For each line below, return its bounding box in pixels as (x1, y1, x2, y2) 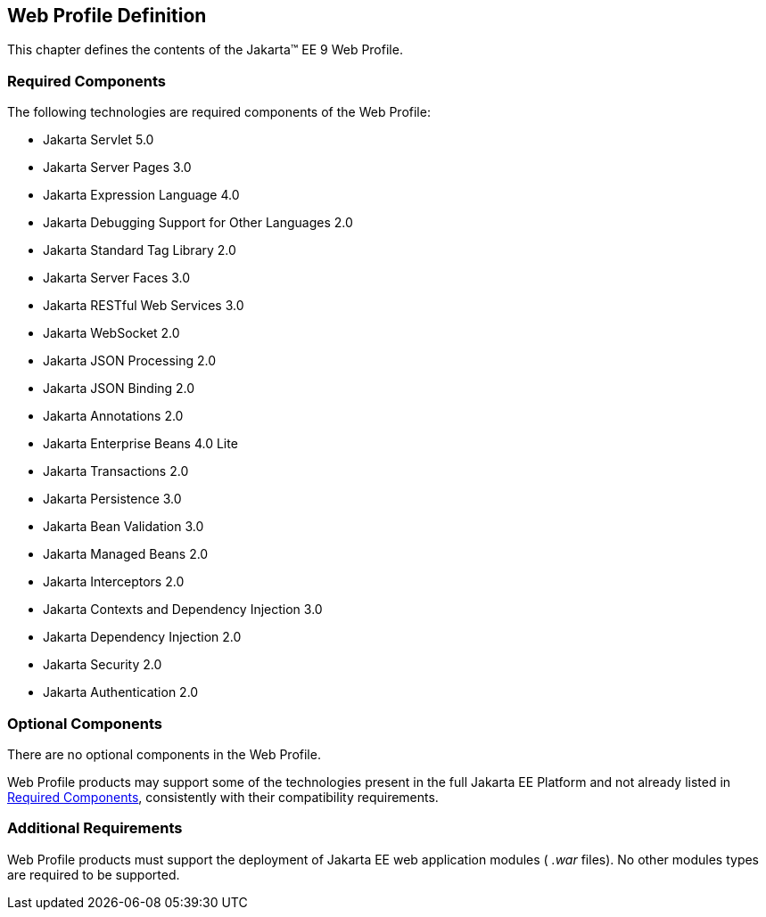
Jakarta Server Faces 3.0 (43, 270, 191, 286)
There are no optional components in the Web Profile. (7, 746, 321, 762)
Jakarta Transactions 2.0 (43, 463, 189, 479)
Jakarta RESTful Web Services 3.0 (43, 298, 244, 314)
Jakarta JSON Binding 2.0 (43, 381, 195, 397)
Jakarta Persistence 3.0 (43, 491, 182, 507)
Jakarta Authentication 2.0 (43, 684, 199, 700)
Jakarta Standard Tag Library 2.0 (43, 242, 236, 258)
